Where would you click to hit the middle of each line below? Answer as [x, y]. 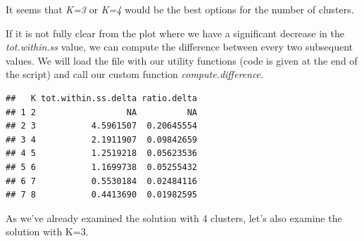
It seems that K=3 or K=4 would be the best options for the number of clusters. [180, 9]
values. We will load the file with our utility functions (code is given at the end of [182, 60]
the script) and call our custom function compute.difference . [134, 74]
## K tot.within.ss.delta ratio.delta [102, 98]
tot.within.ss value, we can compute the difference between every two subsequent [180, 47]
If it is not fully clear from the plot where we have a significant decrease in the [175, 33]
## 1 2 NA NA [102, 112]
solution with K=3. [47, 232]
